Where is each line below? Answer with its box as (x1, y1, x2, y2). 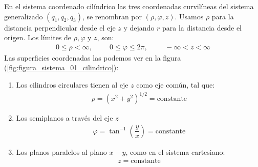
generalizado (4, 11, 43, 21)
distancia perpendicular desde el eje (4, 22, 116, 33)
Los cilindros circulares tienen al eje (16, 79, 128, 90)
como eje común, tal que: (136, 79, 215, 90)
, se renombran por (82, 11, 142, 21)
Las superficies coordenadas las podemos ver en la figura (4, 52, 181, 63)
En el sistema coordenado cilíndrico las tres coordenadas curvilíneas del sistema (4, 1, 254, 11)
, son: (97, 32, 114, 43)
